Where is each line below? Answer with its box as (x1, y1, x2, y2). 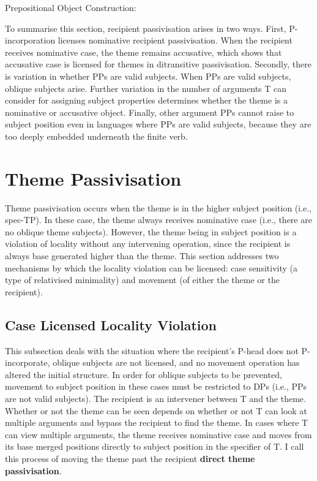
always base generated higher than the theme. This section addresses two (5, 249, 279, 262)
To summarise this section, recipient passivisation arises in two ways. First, (5, 21, 286, 34)
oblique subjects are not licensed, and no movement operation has (53, 356, 300, 369)
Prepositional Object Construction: (5, 1, 136, 13)
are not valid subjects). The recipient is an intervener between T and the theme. (5, 392, 306, 404)
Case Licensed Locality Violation (5, 315, 217, 334)
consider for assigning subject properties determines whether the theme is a (5, 94, 288, 107)
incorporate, (5, 356, 50, 369)
